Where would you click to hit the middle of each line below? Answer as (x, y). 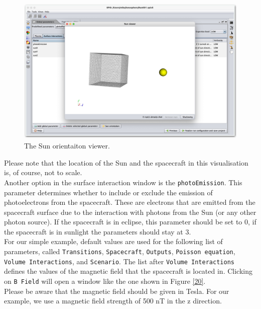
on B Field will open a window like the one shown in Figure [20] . (105, 281)
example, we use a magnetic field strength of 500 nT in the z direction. (113, 301)
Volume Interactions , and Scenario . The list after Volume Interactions (119, 261)
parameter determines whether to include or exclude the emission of (108, 192)
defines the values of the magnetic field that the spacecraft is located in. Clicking (128, 271)
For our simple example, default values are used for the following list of (113, 241)
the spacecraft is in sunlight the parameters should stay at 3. (98, 231)
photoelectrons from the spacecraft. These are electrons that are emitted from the (130, 202)
